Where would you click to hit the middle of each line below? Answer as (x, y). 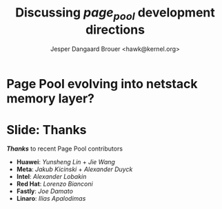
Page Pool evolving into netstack (102, 84)
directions (115, 30)
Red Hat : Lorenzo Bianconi (55, 184)
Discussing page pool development (115, 14)
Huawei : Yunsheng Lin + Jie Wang (65, 162)
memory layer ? (50, 98)
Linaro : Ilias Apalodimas (51, 199)
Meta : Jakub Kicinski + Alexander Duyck (74, 169)
